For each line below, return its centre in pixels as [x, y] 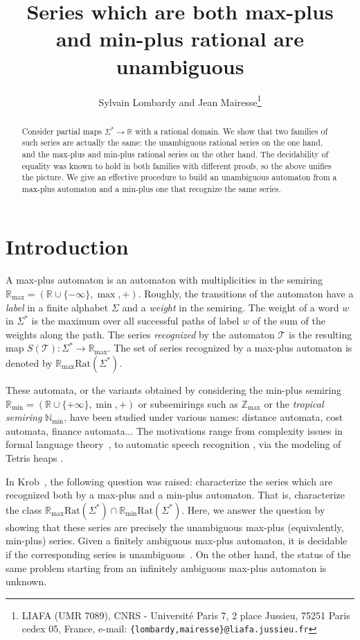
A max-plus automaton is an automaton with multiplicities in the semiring [164, 280]
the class [24, 509]
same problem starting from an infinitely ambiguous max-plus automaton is [166, 568]
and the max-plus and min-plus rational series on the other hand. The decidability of [175, 154]
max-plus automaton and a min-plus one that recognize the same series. [151, 188]
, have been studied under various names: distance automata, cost [204, 417]
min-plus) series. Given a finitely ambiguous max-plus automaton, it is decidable [177, 540]
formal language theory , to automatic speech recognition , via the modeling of [173, 444]
